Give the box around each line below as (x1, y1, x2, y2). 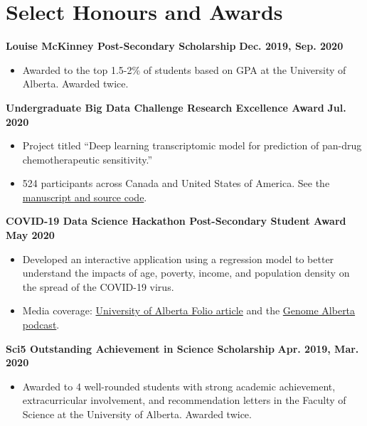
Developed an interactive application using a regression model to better (22, 251, 334, 266)
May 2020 (6, 228, 55, 243)
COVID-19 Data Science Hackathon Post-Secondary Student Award (6, 213, 346, 228)
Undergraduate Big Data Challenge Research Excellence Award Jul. (6, 100, 346, 115)
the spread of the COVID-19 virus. (22, 279, 174, 294)
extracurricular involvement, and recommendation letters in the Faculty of (22, 393, 346, 408)
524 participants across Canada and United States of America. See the (22, 176, 330, 191)
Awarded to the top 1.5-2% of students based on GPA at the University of (22, 62, 346, 77)
